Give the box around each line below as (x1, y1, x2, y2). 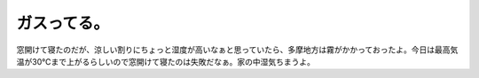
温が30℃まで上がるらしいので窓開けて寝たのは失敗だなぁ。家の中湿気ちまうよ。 (16, 56, 315, 66)
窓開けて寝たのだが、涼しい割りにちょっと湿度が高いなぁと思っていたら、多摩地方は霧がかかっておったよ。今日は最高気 (16, 44, 459, 55)
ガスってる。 (16, 13, 110, 33)
